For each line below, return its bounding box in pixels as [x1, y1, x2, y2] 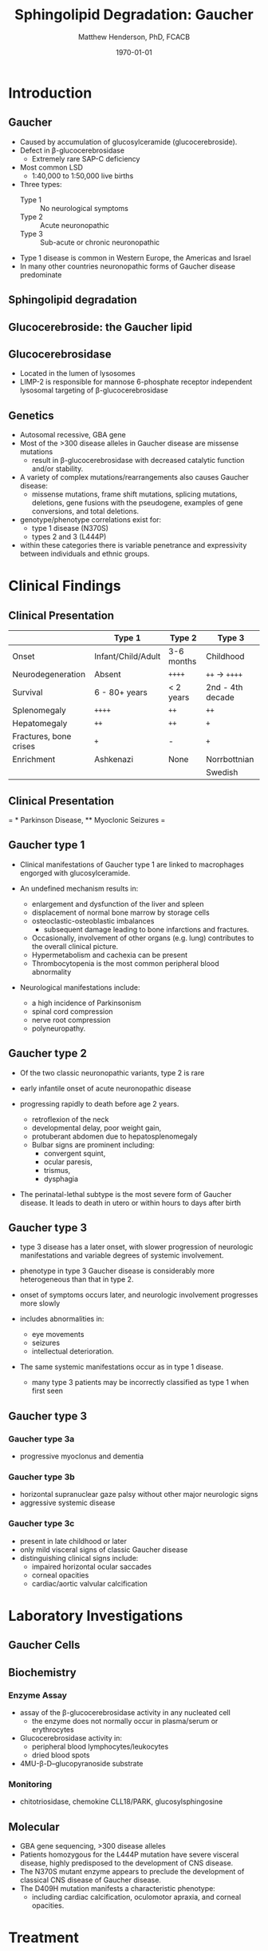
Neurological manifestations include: [19, 982, 140, 992]
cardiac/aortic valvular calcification [31, 1578, 148, 1588]
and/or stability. [31, 464, 84, 473]
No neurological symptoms [39, 203, 129, 213]
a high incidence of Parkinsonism [31, 998, 142, 1007]
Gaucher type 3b [8, 1471, 76, 1482]
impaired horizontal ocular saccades [31, 1562, 152, 1571]
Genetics [8, 409, 54, 422]
